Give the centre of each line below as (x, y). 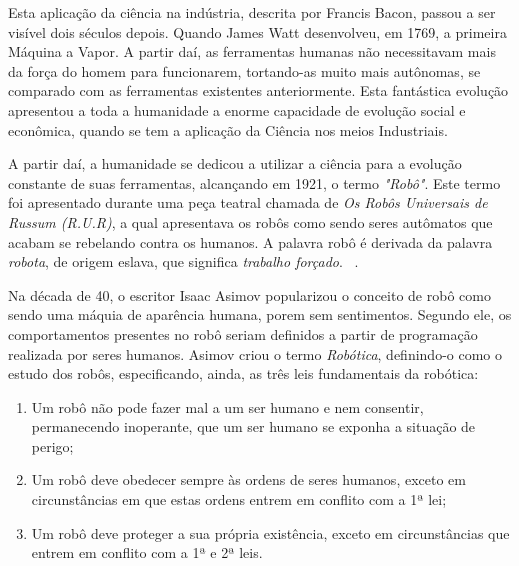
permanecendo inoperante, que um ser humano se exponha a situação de (253, 426)
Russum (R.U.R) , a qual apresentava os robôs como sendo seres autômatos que (250, 221)
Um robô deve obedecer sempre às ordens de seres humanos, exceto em (248, 479)
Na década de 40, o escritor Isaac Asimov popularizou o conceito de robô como (249, 294)
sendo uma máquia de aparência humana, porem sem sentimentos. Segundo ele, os (260, 314)
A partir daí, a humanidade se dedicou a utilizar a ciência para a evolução (235, 163)
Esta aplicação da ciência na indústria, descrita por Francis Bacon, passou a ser (252, 12)
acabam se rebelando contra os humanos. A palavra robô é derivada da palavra (250, 241)
